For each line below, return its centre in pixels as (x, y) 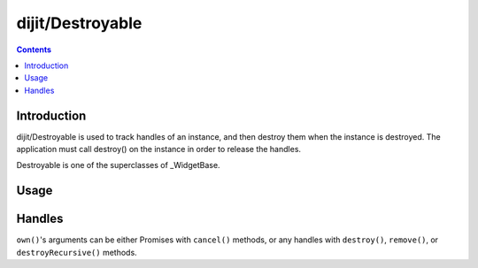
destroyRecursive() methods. (77, 252)
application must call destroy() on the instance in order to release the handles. (158, 149)
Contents (34, 50)
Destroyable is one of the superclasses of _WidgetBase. (118, 165)
